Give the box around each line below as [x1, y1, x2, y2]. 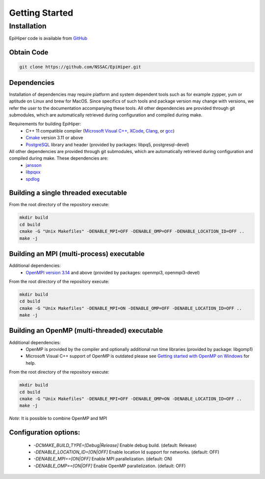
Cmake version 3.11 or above [26, 135, 83, 141]
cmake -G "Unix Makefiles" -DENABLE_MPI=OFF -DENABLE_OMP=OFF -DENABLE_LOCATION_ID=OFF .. [19, 229, 245, 234]
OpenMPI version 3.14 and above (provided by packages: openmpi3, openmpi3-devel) [26, 269, 200, 275]
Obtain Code [9, 48, 49, 56]
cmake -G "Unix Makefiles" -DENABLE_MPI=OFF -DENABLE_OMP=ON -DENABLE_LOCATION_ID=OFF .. [19, 396, 242, 401]
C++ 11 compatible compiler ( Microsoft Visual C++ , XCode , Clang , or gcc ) [26, 128, 175, 133]
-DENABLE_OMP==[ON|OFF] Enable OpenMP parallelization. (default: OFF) [33, 463, 186, 469]
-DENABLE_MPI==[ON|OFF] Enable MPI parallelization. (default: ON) [33, 456, 173, 462]
